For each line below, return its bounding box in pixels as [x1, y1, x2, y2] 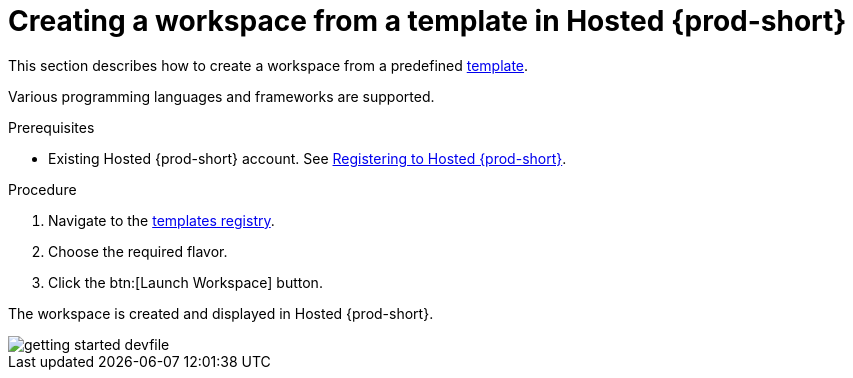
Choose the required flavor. [48, 242, 228, 260]
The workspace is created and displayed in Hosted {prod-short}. [8, 304, 434, 322]
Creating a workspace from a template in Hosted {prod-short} [8, 4, 847, 38]
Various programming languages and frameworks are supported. [8, 87, 435, 105]
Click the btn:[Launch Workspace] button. [48, 273, 323, 291]
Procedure [8, 180, 77, 198]
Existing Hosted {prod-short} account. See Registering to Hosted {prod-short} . [48, 149, 567, 167]
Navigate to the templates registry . [48, 211, 275, 229]
